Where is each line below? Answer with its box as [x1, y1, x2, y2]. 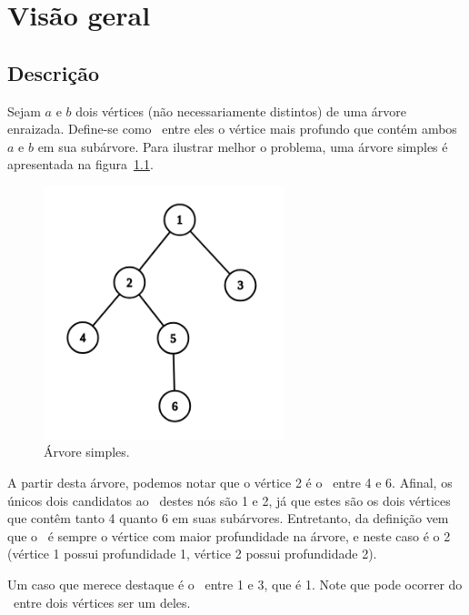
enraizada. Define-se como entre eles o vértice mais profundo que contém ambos [7, 119, 457, 138]
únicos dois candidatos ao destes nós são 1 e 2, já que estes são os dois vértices [7, 490, 451, 509]
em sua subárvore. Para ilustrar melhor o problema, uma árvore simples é [37, 136, 448, 156]
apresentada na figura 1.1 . [7, 155, 154, 174]
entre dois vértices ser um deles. [13, 592, 191, 611]
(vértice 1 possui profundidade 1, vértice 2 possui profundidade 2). [7, 544, 377, 563]
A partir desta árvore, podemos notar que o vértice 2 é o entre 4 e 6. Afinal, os [7, 473, 453, 492]
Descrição [7, 58, 100, 86]
